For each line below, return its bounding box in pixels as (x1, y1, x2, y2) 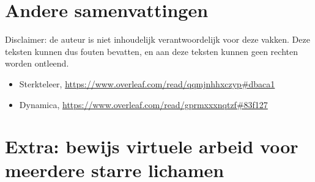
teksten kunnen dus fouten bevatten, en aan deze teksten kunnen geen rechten (5, 45, 298, 57)
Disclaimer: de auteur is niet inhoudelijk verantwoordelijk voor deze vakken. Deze (5, 33, 310, 46)
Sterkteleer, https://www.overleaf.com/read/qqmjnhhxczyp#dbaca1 (19, 77, 275, 90)
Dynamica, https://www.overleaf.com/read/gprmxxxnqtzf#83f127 (19, 98, 268, 111)
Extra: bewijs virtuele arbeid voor (5, 134, 298, 159)
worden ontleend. (5, 57, 69, 70)
